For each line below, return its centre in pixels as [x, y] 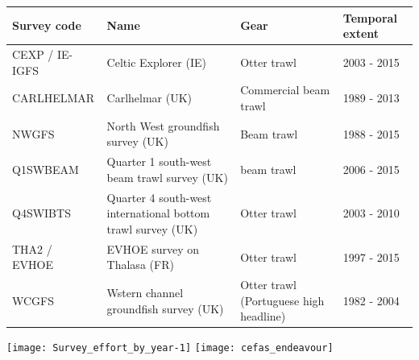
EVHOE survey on [153, 248]
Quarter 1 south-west [159, 161]
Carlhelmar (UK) [149, 98]
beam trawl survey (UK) [167, 177]
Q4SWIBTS [41, 213]
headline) [263, 316]
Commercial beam [285, 90]
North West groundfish [163, 125]
